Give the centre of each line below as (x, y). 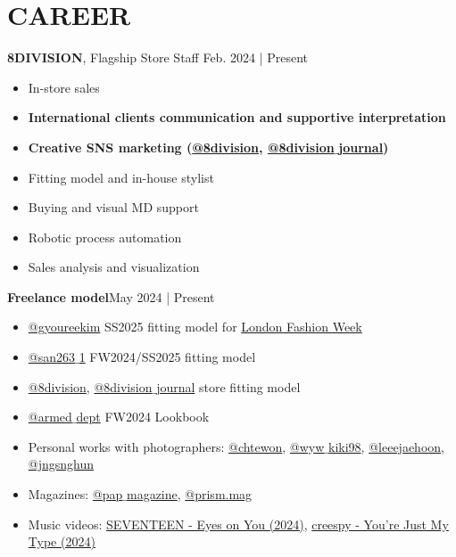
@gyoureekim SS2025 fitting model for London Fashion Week (195, 327)
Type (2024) (62, 541)
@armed (50, 417)
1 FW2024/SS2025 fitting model (167, 357)
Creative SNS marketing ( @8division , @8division (181, 147)
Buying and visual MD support (113, 207)
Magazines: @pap (75, 494)
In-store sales (64, 87)
